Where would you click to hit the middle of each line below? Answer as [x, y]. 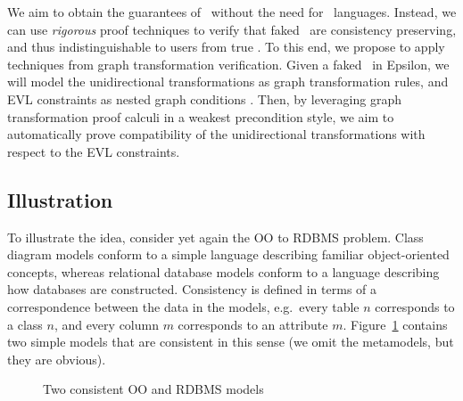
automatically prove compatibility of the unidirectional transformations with [216, 134]
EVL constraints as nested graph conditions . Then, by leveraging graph [204, 98]
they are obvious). [57, 359]
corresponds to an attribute [253, 324]
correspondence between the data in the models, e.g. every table [183, 306]
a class [25, 324]
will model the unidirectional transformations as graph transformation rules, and [228, 82]
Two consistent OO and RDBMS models [153, 389]
